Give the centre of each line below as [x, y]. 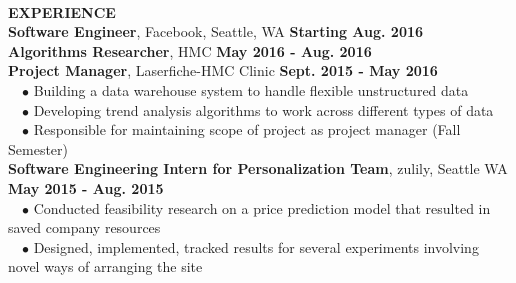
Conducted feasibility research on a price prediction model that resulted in [262, 207]
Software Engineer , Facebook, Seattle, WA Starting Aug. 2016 [216, 31]
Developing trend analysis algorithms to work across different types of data [263, 109]
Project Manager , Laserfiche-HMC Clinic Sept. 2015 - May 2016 [223, 70]
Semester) [38, 148]
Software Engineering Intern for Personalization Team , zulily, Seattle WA [258, 168]
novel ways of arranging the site [105, 266]
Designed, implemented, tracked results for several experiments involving [256, 246]
